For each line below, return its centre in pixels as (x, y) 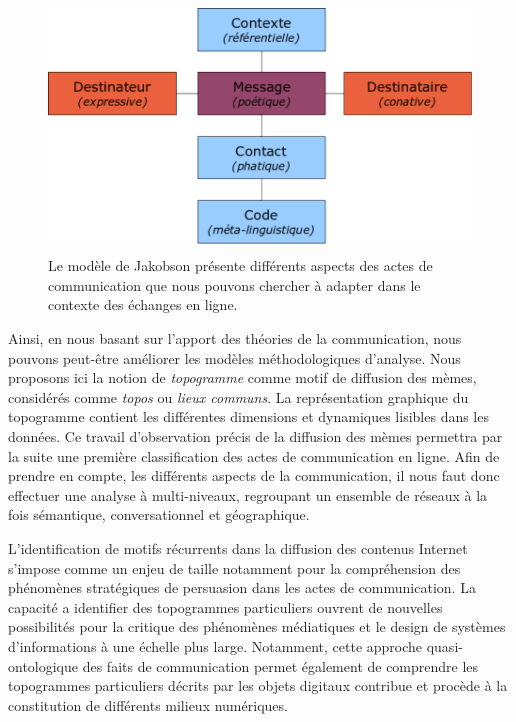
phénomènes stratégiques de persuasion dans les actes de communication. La (242, 587)
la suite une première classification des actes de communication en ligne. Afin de (254, 455)
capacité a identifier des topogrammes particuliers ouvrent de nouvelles (225, 606)
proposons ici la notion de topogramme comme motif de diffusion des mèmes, (242, 377)
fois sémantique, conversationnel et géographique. (159, 514)
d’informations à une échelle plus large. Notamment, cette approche (215, 645)
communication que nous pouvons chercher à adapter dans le (234, 284)
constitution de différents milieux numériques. (148, 704)
